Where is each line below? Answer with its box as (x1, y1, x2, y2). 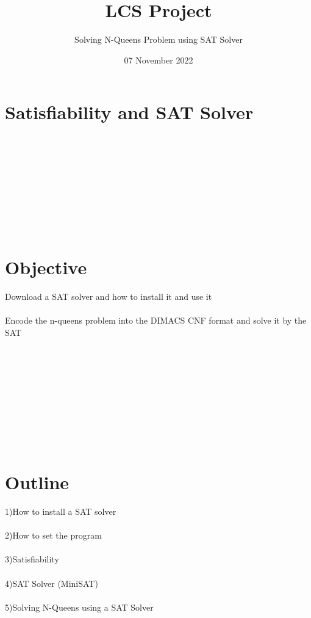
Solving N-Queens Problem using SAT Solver (74, 33, 243, 46)
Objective (5, 255, 87, 280)
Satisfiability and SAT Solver (5, 100, 254, 125)
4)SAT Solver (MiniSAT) (5, 576, 98, 589)
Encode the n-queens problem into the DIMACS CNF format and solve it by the (5, 314, 307, 327)
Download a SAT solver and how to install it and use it (5, 290, 212, 303)
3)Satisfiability (5, 553, 59, 565)
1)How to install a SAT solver (5, 504, 116, 517)
